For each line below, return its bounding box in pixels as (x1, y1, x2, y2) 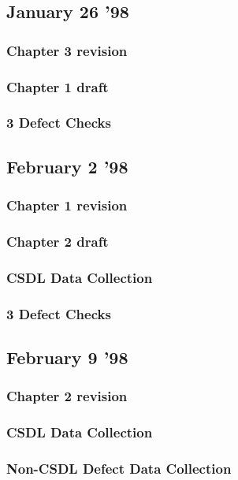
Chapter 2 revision (6, 386, 128, 406)
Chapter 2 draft (6, 231, 109, 251)
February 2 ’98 (6, 154, 128, 178)
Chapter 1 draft (6, 76, 109, 96)
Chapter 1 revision (6, 195, 128, 215)
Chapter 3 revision (6, 40, 128, 60)
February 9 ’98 (6, 344, 128, 369)
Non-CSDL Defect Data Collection (6, 458, 232, 478)
